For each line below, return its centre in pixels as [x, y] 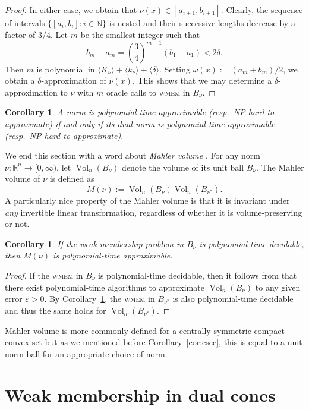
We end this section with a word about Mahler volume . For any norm [133, 155]
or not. [17, 224]
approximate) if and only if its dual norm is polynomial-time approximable [140, 124]
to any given [278, 287]
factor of [20, 34]
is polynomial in [66, 69]
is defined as [72, 179]
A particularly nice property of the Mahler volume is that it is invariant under [147, 201]
